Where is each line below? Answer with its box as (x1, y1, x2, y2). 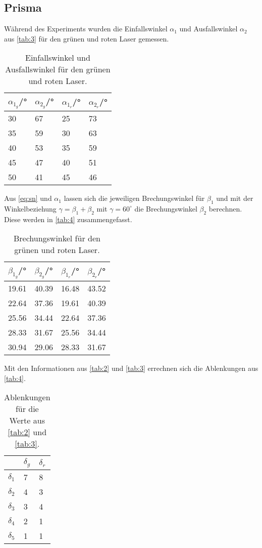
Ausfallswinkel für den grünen (5, 63, 111, 75)
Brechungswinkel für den (13, 232, 100, 244)
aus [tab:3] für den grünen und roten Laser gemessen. (4, 33, 169, 44)
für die (15, 403, 39, 415)
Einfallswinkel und (25, 52, 90, 64)
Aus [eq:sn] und (4, 193, 52, 203)
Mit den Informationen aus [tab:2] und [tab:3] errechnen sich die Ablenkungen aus (4, 363, 258, 373)
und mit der (216, 193, 253, 203)
